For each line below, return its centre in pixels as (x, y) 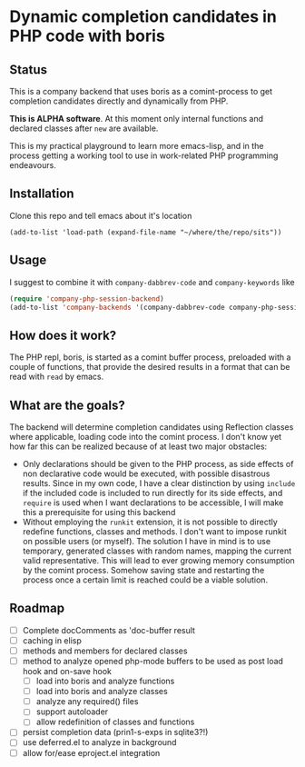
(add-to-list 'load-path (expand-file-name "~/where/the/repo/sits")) (146, 232)
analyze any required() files (87, 702)
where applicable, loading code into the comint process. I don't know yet (146, 437)
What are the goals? (67, 405)
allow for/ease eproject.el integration (91, 752)
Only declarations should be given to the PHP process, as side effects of (158, 464)
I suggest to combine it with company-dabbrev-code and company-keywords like (152, 282)
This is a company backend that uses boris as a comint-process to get (141, 91)
